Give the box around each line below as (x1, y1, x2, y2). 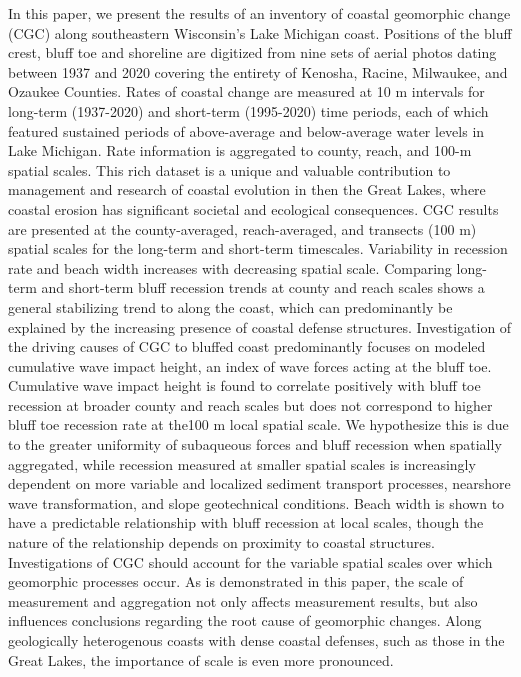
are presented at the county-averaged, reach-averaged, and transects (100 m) (8, 218, 477, 239)
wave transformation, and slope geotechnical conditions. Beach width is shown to (8, 492, 505, 513)
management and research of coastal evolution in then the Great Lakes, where (8, 179, 486, 200)
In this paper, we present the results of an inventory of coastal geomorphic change (8, 3, 511, 23)
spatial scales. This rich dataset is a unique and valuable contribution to (8, 159, 451, 180)
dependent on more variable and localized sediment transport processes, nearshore (8, 473, 511, 494)
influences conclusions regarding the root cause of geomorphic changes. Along (8, 610, 482, 631)
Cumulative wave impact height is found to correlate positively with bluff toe (8, 375, 481, 396)
